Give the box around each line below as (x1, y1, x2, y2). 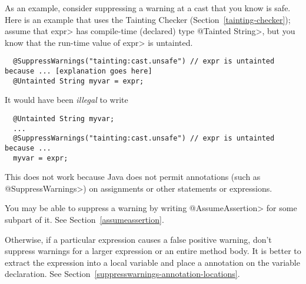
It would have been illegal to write (5, 93, 128, 106)
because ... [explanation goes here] (5, 67, 152, 76)
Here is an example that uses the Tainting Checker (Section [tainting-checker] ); (5, 13, 291, 25)
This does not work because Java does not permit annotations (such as (5, 171, 261, 183)
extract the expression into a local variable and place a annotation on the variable (5, 256, 300, 268)
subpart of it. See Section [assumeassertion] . (5, 213, 164, 225)
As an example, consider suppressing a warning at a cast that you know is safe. (5, 2, 291, 14)
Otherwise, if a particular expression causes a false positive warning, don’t (5, 233, 272, 245)
